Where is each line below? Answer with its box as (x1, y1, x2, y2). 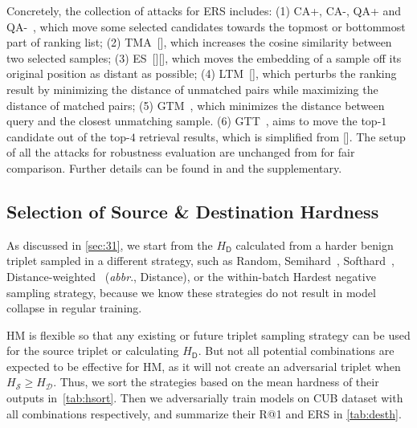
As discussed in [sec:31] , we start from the (6, 236, 213, 253)
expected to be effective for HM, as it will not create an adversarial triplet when (6, 357, 401, 374)
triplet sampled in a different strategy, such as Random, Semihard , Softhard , (6, 252, 395, 269)
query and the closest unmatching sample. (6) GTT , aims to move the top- (6, 112, 382, 129)
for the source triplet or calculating (6, 342, 179, 359)
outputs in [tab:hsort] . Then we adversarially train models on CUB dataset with (6, 389, 403, 406)
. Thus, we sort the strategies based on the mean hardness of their (53, 373, 379, 390)
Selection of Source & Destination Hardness (6, 198, 379, 223)
